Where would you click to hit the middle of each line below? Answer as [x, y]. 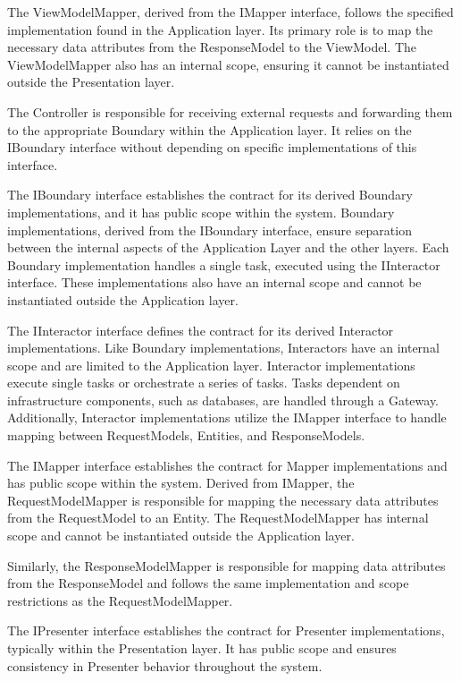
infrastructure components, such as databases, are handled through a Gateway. [223, 400]
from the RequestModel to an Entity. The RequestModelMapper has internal [218, 518]
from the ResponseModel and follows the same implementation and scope [208, 583]
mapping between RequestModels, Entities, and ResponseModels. [186, 435]
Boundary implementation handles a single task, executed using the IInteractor [224, 264]
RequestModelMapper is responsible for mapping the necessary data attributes [223, 500]
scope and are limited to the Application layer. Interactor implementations [211, 365]
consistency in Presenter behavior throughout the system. [165, 665]
